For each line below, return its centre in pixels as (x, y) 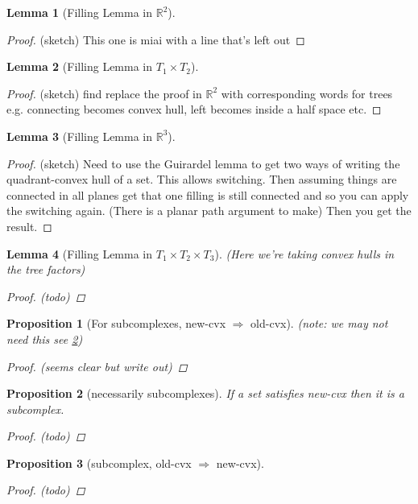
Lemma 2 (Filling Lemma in (80, 66)
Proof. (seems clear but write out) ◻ (97, 366)
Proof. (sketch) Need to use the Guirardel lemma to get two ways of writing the (203, 163)
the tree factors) (46, 269)
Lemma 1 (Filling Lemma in (80, 12)
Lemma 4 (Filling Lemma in (80, 253)
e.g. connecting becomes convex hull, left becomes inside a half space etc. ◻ (194, 109)
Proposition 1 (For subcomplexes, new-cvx (116, 323)
